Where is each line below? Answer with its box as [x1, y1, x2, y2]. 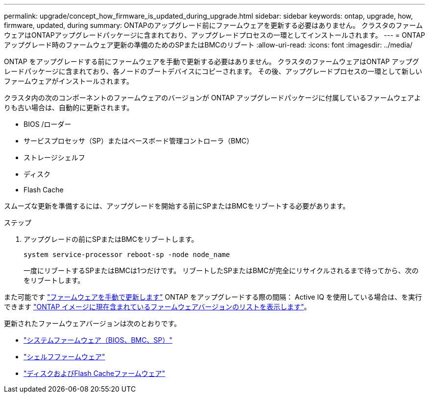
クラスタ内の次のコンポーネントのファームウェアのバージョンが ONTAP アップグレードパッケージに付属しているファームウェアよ [4, 93, 421, 102]
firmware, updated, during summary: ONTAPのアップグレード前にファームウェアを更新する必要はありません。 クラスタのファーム [4, 21, 423, 29]
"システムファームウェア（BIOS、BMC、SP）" [24, 336, 172, 344]
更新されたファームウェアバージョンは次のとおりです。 [4, 319, 181, 327]
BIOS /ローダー [24, 120, 71, 128]
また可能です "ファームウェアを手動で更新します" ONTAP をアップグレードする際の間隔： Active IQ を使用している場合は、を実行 [4, 293, 422, 301]
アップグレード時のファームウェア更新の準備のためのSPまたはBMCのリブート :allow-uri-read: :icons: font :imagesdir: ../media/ [4, 41, 413, 49]
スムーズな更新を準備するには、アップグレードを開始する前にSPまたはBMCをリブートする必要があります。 [4, 202, 350, 210]
